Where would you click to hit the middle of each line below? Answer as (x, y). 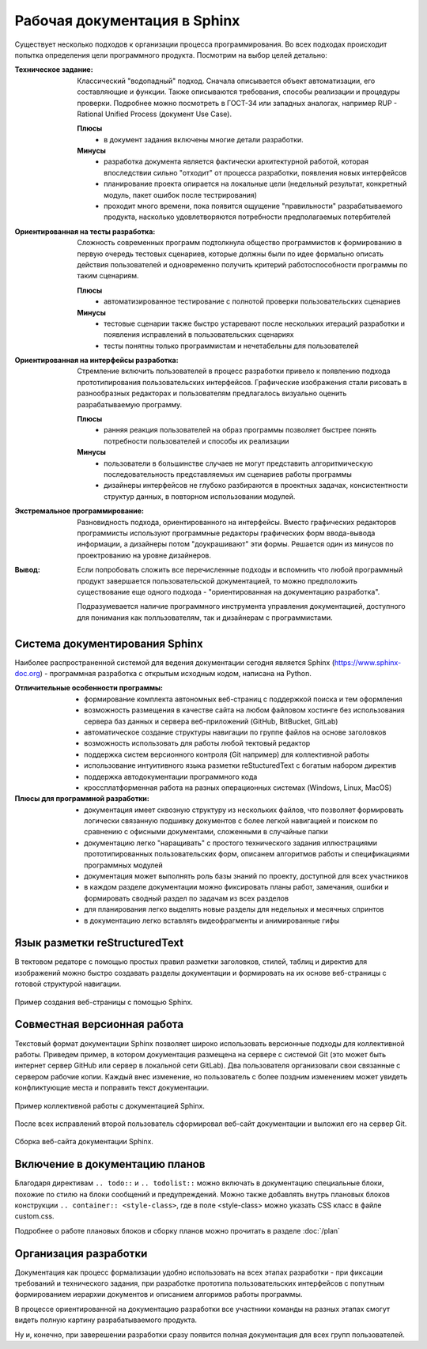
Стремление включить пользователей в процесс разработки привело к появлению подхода (234, 371)
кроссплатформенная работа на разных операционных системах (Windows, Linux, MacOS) (238, 788)
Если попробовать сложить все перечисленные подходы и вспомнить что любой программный (240, 570)
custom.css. (34, 1216)
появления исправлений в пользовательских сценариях (199, 334)
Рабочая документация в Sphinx (127, 21)
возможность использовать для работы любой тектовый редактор (197, 743)
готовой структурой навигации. (68, 984)
